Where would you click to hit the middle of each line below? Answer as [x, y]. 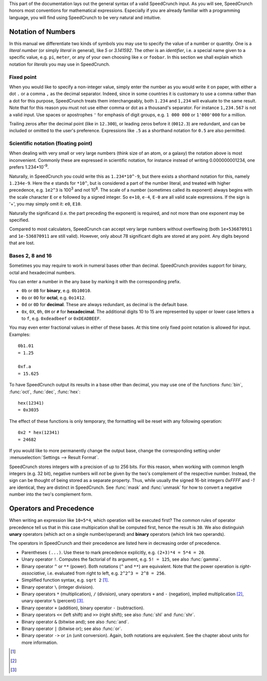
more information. [40, 642]
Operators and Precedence [52, 508]
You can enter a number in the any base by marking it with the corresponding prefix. [95, 282]
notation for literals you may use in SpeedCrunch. [60, 64]
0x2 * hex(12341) [39, 433]
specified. [19, 220]
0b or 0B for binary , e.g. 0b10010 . [56, 291]
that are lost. [22, 243]
